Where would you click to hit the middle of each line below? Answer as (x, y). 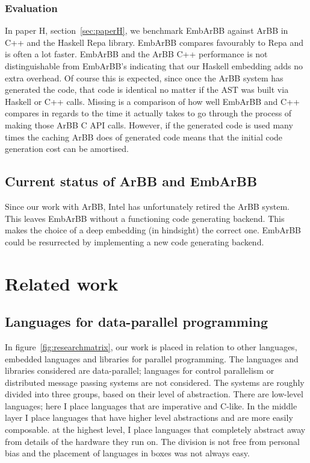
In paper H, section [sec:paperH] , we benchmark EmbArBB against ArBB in (147, 30)
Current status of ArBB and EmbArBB (131, 181)
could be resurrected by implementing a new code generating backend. (135, 241)
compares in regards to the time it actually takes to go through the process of (148, 113)
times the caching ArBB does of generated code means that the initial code (144, 137)
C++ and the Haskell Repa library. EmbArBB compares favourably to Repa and (154, 42)
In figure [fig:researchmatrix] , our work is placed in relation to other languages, (151, 346)
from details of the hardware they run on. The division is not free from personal (152, 441)
